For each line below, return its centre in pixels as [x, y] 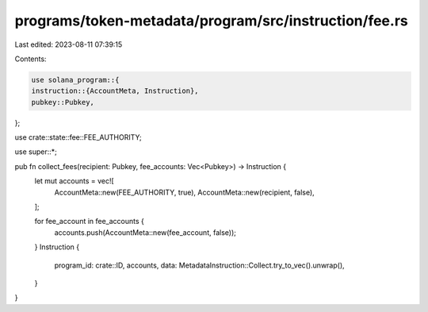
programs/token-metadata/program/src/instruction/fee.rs [211, 21]
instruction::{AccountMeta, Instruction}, [115, 91]
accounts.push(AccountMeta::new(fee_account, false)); [145, 232]
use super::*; [36, 152]
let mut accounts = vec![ [74, 181]
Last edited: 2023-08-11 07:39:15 [69, 44]
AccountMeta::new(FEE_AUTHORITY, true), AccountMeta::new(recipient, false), [184, 192]
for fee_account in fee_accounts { [89, 221]
